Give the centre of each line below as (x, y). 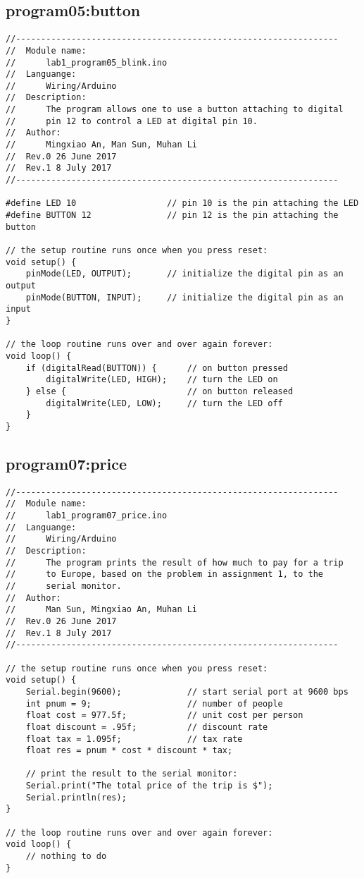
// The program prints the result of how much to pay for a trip (175, 562)
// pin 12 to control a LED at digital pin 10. (132, 121)
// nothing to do (66, 856)
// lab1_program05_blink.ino (87, 62)
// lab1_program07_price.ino (87, 516)
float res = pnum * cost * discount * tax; (129, 751)
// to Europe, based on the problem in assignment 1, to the (165, 574)
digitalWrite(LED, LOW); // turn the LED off (164, 403)
